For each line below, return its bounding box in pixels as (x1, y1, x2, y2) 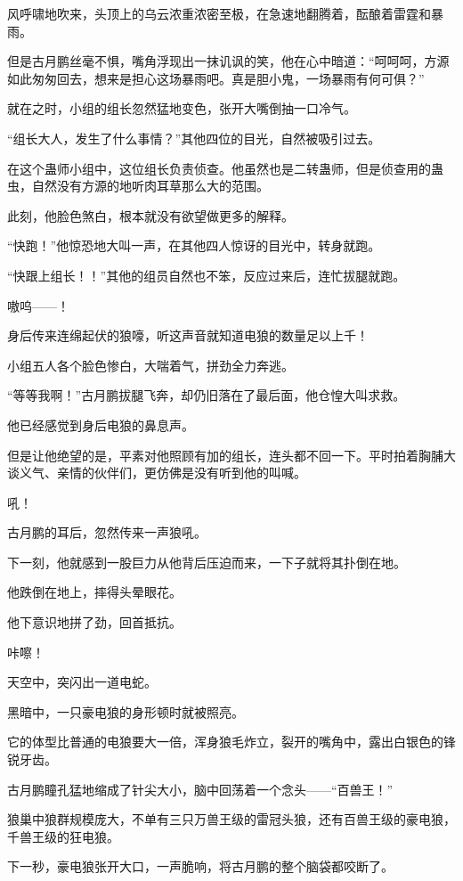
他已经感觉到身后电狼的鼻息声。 (7, 415, 194, 434)
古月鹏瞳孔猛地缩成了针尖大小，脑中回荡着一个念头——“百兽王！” (7, 779, 394, 798)
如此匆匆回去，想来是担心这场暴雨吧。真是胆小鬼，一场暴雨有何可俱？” (7, 69, 425, 87)
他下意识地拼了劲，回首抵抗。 (7, 613, 182, 632)
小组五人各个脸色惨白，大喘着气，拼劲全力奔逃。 (7, 355, 294, 374)
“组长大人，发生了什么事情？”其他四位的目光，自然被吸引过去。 (7, 128, 381, 147)
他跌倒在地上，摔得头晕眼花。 (7, 583, 182, 601)
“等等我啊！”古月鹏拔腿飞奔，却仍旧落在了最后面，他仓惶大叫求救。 (7, 386, 406, 404)
